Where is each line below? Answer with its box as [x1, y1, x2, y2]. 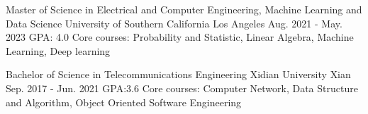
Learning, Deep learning [6, 43, 111, 58]
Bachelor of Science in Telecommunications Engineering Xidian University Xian [6, 67, 351, 82]
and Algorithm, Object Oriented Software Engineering [6, 94, 242, 109]
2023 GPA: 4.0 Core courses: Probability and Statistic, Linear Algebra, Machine [6, 30, 354, 44]
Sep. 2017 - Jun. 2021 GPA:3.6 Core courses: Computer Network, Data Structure [6, 80, 358, 95]
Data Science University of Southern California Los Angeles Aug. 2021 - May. [6, 15, 342, 30]
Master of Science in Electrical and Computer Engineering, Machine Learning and [6, 2, 362, 16]
